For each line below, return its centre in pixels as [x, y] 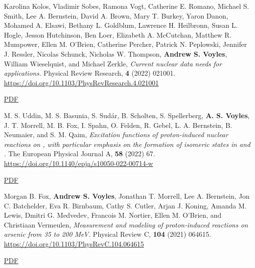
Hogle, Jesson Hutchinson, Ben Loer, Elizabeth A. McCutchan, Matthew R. [118, 34]
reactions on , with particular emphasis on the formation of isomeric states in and [127, 144]
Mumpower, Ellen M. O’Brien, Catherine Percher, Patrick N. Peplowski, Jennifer [126, 44]
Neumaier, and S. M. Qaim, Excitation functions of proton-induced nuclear [116, 134]
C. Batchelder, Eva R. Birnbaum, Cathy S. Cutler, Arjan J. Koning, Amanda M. [125, 205]
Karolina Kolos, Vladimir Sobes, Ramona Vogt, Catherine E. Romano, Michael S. [127, 6]
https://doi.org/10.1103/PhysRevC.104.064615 [74, 244]
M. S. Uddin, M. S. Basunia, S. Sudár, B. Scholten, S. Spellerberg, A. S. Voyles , [127, 115]
